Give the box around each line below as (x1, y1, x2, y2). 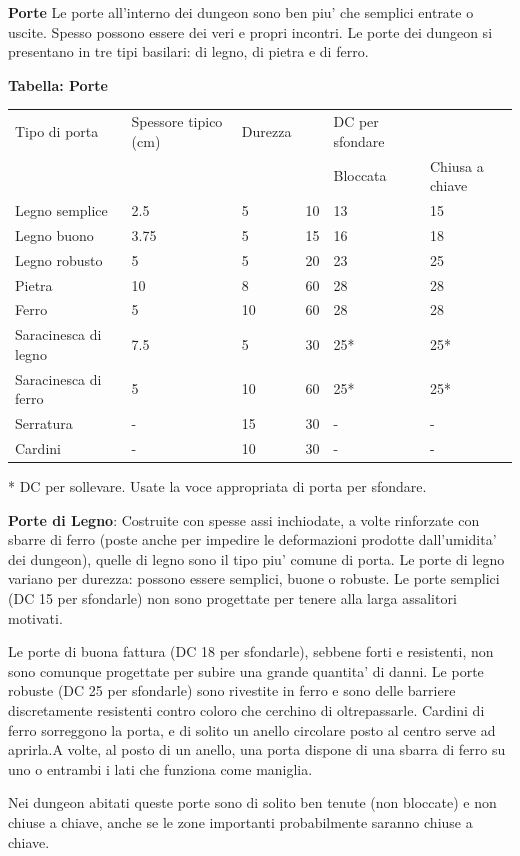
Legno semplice (15, 200, 108, 220)
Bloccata (333, 165, 387, 186)
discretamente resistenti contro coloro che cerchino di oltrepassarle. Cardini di (8, 699, 485, 720)
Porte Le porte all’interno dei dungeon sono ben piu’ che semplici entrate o (8, 2, 474, 22)
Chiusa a (429, 155, 484, 176)
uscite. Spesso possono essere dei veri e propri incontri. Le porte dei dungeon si (8, 21, 493, 42)
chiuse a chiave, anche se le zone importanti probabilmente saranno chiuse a (8, 811, 473, 832)
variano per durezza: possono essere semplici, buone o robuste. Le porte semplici (8, 568, 500, 589)
